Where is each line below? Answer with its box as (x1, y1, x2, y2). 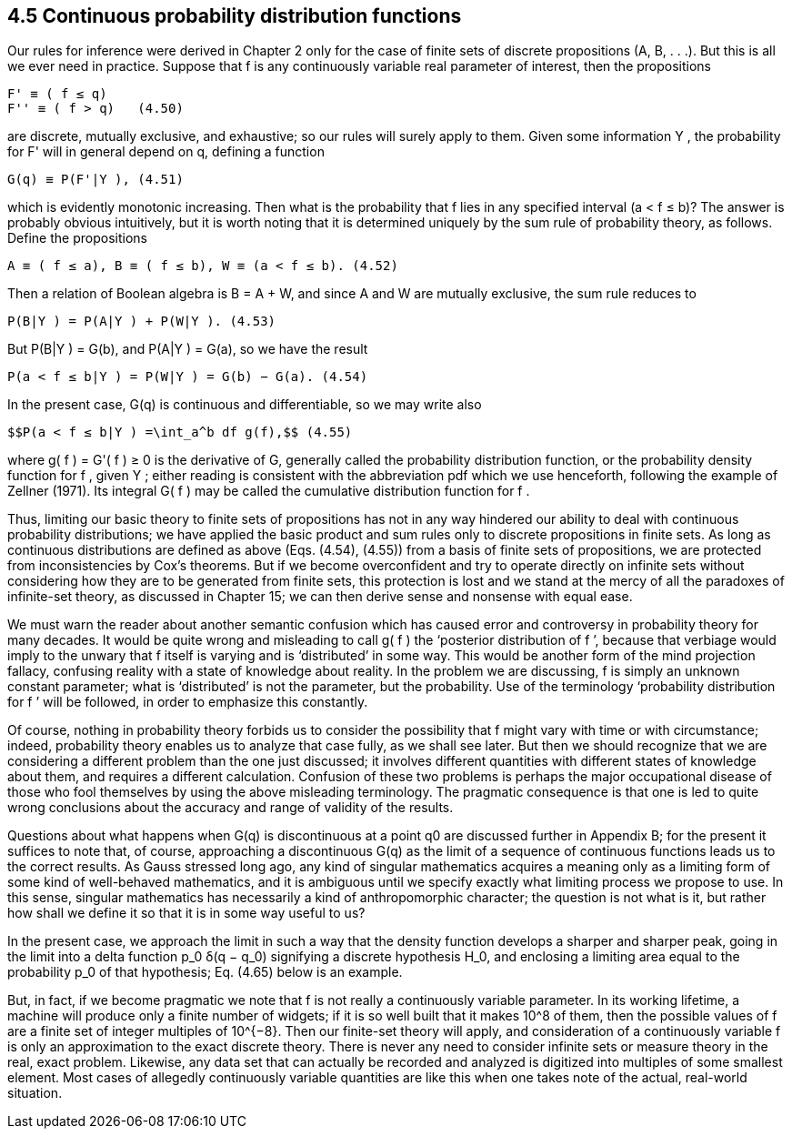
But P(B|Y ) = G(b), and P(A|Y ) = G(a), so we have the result (7, 341, 368, 357)
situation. (7, 1085, 63, 1101)
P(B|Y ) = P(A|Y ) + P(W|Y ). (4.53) (7, 314, 276, 329)
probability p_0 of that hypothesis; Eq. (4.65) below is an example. (7, 964, 403, 980)
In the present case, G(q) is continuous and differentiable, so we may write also (7, 397, 482, 413)
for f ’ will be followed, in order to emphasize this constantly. (7, 694, 368, 710)
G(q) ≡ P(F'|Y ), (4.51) (7, 172, 184, 187)
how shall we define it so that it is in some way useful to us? (7, 905, 366, 921)
